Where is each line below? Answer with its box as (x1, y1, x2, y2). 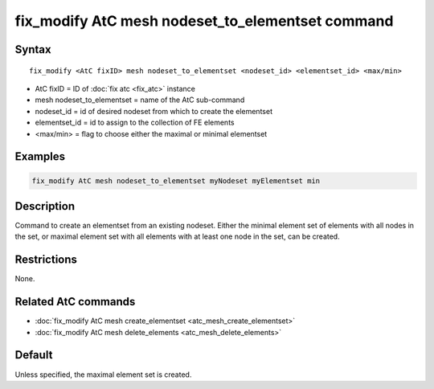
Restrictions (14, 253, 78, 267)
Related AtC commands (14, 295, 136, 309)
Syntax (14, 43, 51, 56)
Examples (14, 149, 66, 164)
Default (14, 348, 53, 362)
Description (14, 199, 76, 213)
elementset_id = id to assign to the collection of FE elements (35, 117, 235, 128)
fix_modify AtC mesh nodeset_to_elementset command (14, 12, 394, 30)
